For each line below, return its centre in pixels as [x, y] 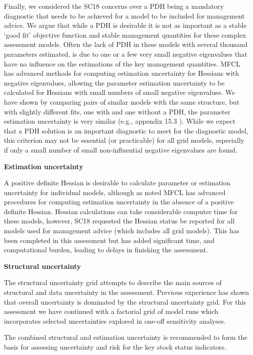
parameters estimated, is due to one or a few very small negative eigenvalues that [126, 54]
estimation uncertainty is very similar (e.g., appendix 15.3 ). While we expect [120, 121]
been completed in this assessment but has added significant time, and [109, 240]
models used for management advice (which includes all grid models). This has [122, 231]
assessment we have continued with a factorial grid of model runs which [111, 311]
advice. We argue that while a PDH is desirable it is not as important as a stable [125, 25]
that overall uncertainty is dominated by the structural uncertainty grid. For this [125, 301]
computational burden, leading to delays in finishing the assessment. [106, 250]
